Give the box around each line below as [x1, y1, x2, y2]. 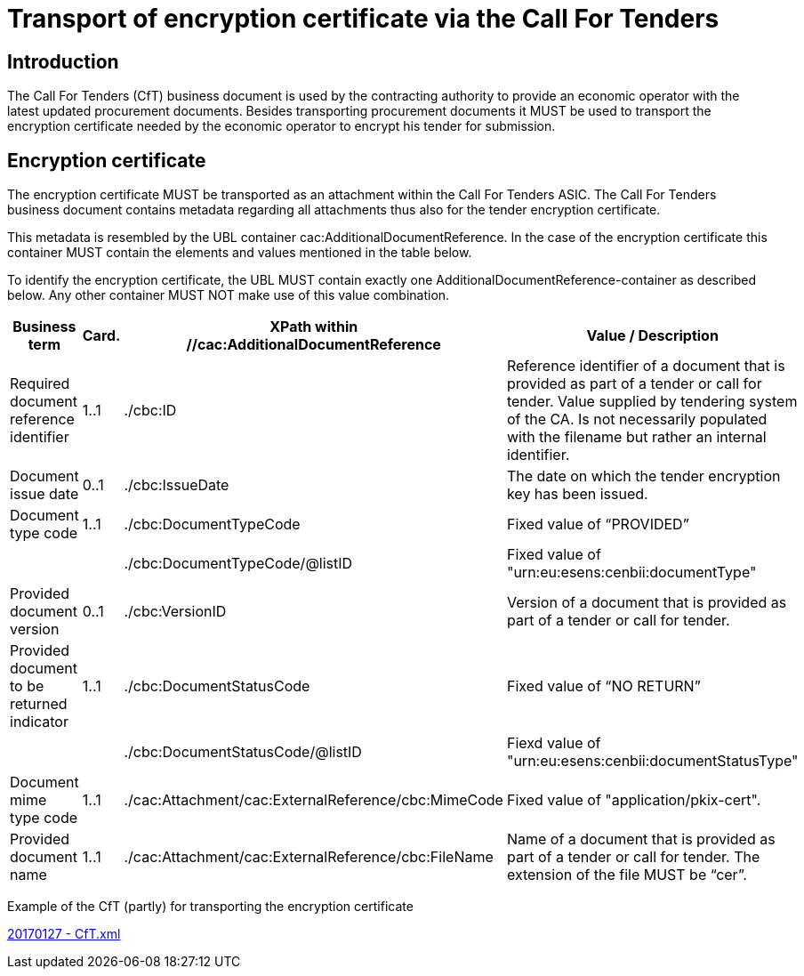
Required [10, 375, 70, 393]
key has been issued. [506, 485, 648, 504]
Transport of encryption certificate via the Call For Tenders [7, 4, 720, 34]
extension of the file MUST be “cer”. [506, 866, 747, 884]
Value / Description [586, 327, 719, 345]
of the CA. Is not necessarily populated [506, 410, 768, 429]
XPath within [269, 318, 358, 336]
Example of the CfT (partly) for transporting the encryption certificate [7, 899, 414, 915]
